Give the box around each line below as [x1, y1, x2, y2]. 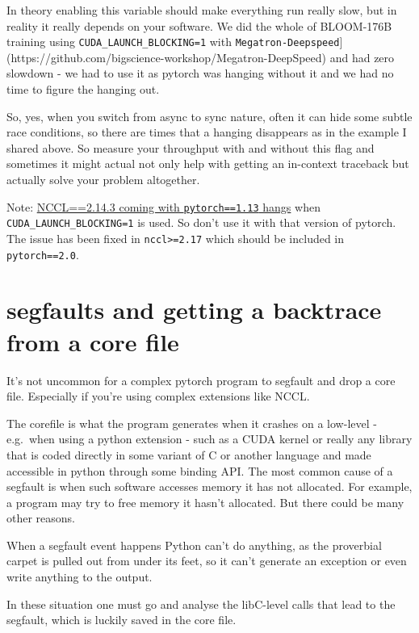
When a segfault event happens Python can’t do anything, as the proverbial [6, 536, 382, 553]
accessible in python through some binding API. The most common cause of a [6, 462, 393, 479]
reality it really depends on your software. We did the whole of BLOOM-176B [6, 17, 392, 34]
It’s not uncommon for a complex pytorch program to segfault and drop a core [6, 371, 396, 388]
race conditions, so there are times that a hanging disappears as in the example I [6, 124, 407, 140]
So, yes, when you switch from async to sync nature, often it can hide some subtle [6, 107, 413, 124]
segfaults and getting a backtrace [6, 293, 382, 326]
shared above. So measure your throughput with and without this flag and [6, 139, 375, 156]
